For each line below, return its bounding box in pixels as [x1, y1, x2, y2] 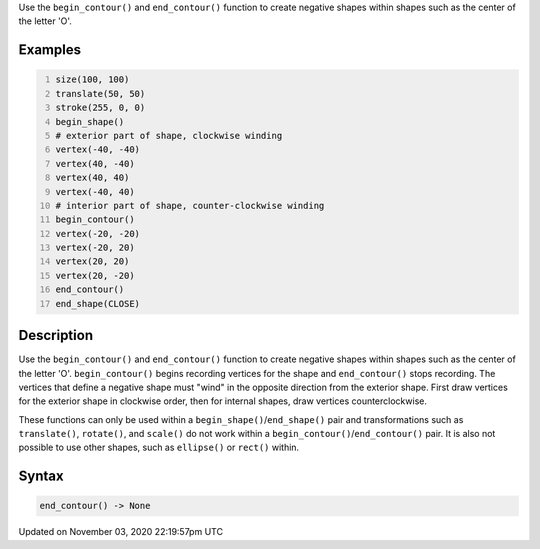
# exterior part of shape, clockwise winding [55, 130, 283, 141]
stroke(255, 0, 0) [55, 102, 146, 114]
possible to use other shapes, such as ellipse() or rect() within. [18, 441, 300, 454]
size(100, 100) [55, 74, 130, 85]
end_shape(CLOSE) [55, 298, 140, 309]
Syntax [18, 468, 64, 485]
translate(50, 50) [55, 88, 146, 99]
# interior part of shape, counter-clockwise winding [55, 200, 325, 211]
